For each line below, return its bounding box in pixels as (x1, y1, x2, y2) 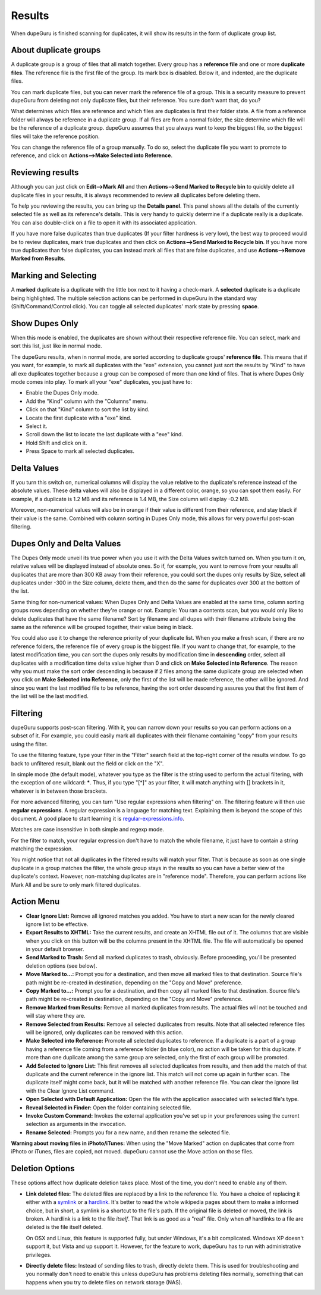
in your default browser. (26, 946, 84, 953)
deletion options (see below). (26, 962, 97, 969)
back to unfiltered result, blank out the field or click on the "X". (11, 759, 164, 767)
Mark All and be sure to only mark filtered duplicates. (11, 881, 141, 888)
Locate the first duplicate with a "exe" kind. (26, 414, 132, 421)
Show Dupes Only (11, 318, 78, 329)
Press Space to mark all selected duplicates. (26, 448, 135, 455)
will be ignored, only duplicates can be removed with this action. (26, 1029, 184, 1036)
